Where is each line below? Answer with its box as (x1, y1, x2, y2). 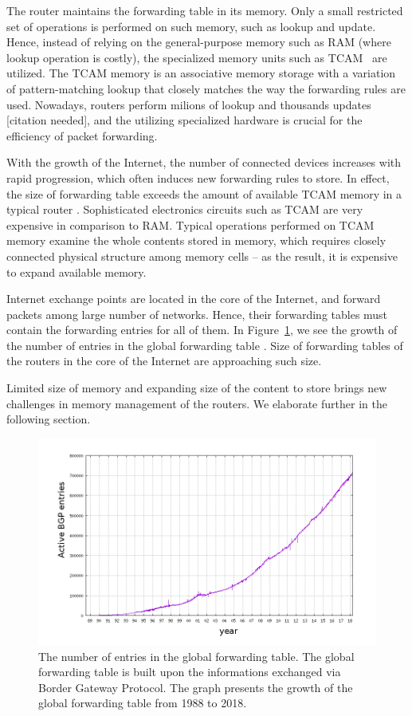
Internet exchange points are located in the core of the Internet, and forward (6, 290, 381, 307)
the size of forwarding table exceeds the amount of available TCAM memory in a (6, 185, 402, 202)
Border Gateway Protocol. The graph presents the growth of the (38, 679, 353, 695)
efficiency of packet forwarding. (6, 127, 158, 144)
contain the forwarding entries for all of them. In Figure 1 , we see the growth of (6, 321, 398, 338)
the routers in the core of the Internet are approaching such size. (6, 352, 322, 369)
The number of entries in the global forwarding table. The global (38, 647, 355, 664)
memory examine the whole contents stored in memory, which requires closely (6, 232, 386, 249)
